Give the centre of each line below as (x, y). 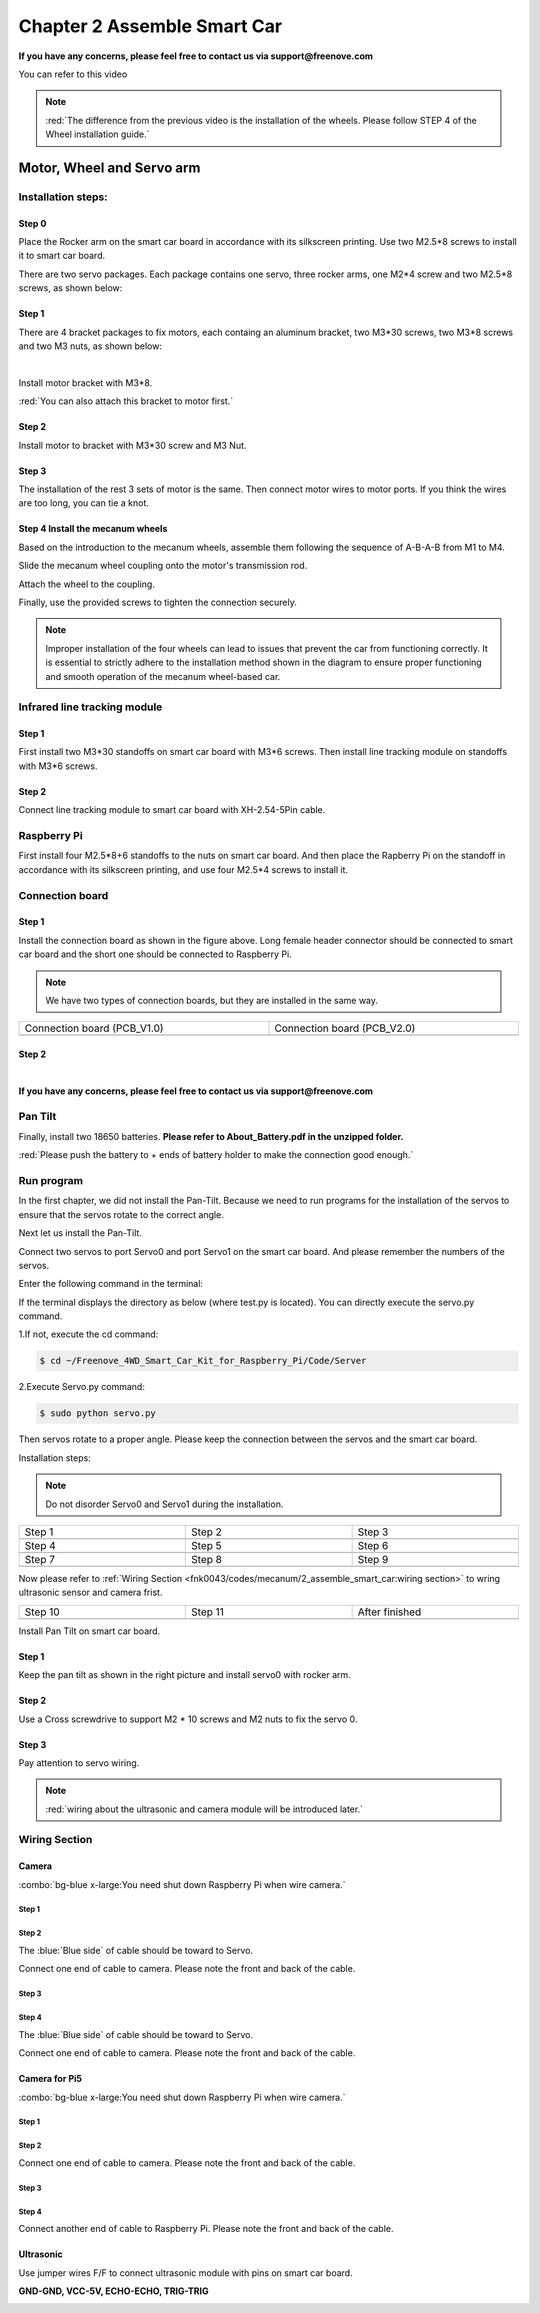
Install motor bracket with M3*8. (85, 382)
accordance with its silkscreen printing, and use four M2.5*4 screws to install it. (183, 869)
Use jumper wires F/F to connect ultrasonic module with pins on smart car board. (186, 2272)
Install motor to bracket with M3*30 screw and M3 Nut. (132, 445)
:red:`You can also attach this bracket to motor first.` (126, 401)
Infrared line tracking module (90, 707)
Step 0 (32, 223)
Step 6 (373, 1545)
